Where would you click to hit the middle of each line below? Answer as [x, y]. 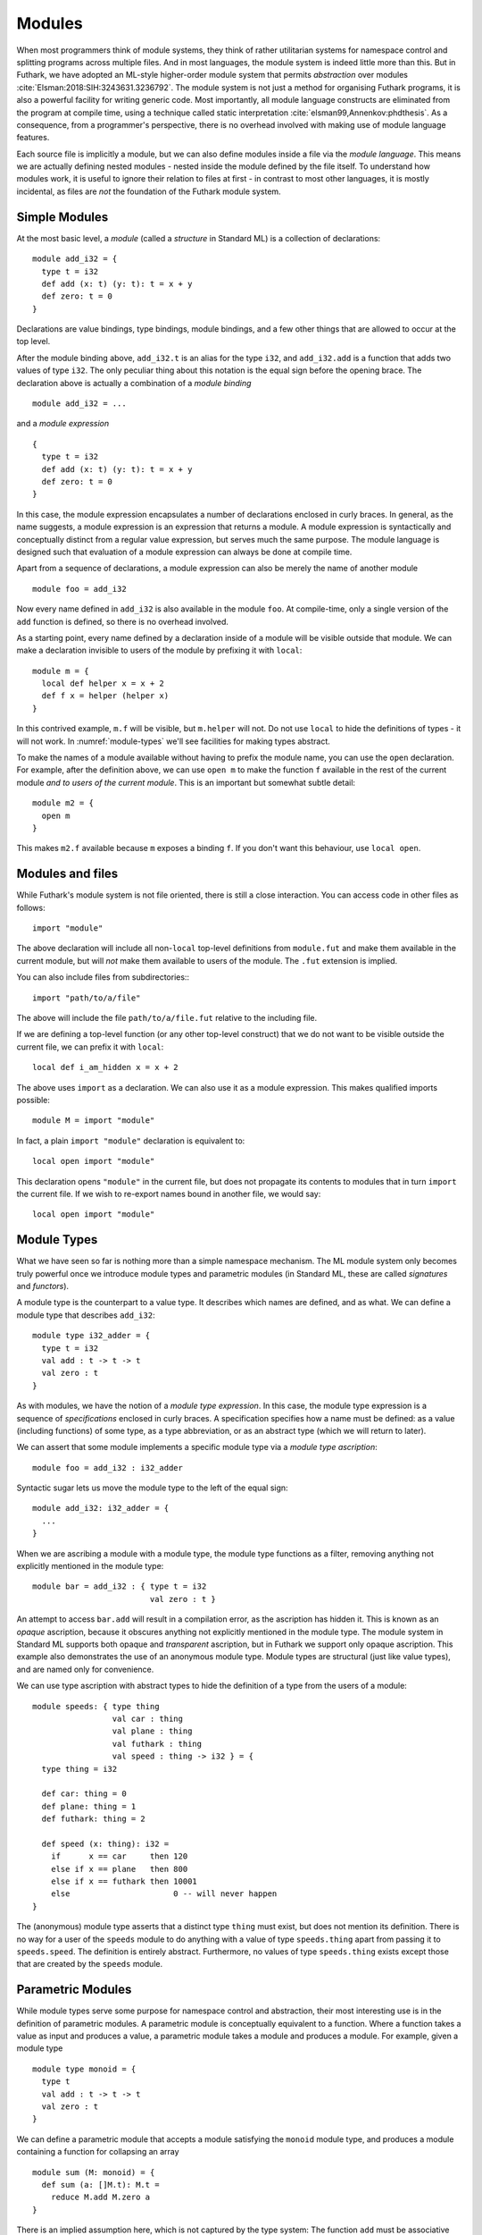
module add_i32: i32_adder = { [101, 1508]
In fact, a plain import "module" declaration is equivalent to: [131, 1141]
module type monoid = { [84, 2069]
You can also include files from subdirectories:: [103, 977]
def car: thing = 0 [84, 1794]
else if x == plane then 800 [119, 1869]
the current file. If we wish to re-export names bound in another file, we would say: [169, 1193]
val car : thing [147, 1718]
